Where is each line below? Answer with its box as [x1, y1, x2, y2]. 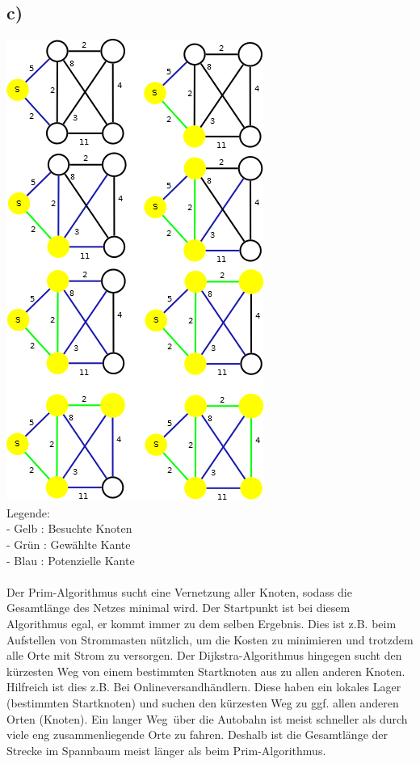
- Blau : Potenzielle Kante [6, 551, 135, 568]
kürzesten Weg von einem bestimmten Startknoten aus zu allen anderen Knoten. [6, 662, 405, 679]
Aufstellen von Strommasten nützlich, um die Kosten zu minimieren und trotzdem [6, 631, 414, 648]
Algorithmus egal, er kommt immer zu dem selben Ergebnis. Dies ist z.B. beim [6, 614, 397, 631]
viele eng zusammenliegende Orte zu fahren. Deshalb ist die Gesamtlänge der [6, 726, 388, 743]
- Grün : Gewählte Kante [6, 535, 131, 552]
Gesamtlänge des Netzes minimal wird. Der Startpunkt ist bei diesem [6, 599, 351, 616]
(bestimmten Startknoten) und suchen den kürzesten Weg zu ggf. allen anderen [6, 694, 399, 711]
